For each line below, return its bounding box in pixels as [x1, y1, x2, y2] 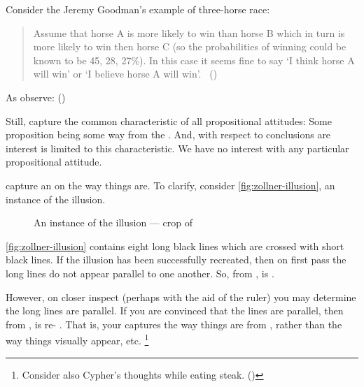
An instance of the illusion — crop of [34, 215, 192, 230]
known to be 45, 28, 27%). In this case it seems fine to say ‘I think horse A [33, 52, 355, 67]
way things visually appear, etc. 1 [6, 331, 149, 347]
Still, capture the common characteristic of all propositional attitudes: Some [6, 113, 332, 128]
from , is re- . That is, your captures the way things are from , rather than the [6, 316, 342, 331]
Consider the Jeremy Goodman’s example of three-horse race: [6, 2, 270, 16]
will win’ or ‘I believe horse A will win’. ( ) [33, 66, 218, 81]
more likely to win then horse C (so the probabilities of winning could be [33, 39, 346, 54]
